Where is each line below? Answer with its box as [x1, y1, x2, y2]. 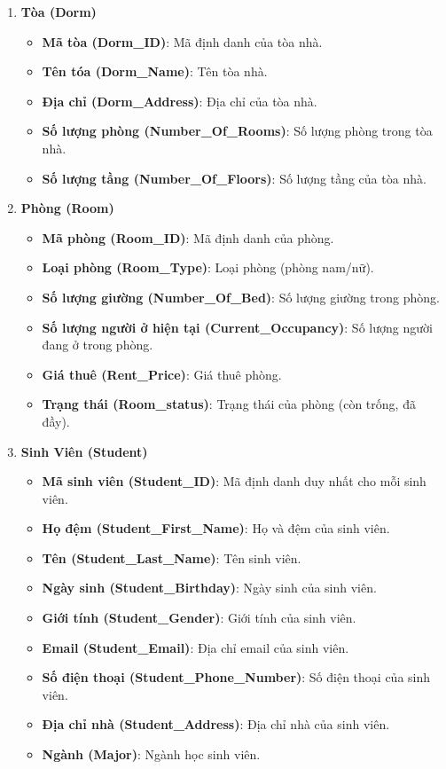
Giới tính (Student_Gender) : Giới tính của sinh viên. [42, 608, 356, 627]
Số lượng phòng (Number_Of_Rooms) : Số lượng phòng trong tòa [42, 122, 433, 140]
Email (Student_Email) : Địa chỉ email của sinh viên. [42, 638, 349, 656]
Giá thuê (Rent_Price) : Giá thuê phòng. [42, 365, 282, 383]
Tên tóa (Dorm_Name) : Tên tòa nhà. [42, 62, 268, 81]
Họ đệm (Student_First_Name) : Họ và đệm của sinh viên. [42, 519, 390, 538]
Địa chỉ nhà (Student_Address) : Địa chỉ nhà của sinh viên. [42, 715, 390, 734]
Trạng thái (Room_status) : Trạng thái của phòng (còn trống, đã [42, 395, 416, 413]
